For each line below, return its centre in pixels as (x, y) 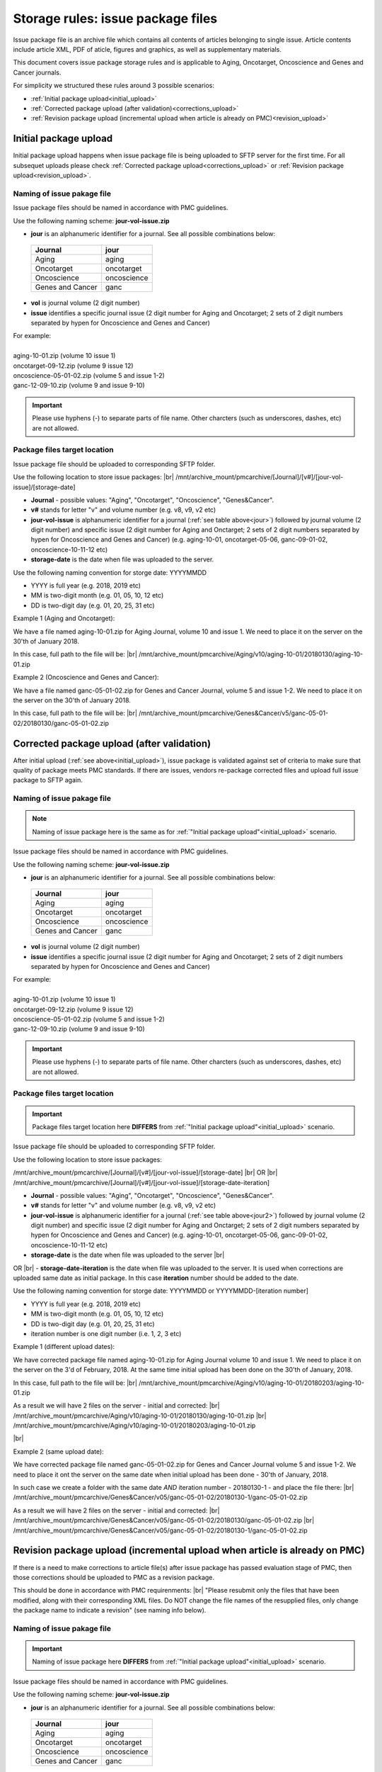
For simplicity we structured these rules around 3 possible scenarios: (114, 86)
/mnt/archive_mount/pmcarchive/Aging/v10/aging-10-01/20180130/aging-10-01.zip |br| (140, 1415)
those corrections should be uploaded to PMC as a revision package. (114, 1577)
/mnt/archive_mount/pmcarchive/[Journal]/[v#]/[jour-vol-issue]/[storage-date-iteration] (141, 1182)
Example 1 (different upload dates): (64, 1347)
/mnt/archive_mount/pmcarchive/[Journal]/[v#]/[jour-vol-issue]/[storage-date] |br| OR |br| (145, 1172)
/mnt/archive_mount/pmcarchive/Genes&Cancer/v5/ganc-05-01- (233, 713)
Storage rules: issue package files (115, 18)
